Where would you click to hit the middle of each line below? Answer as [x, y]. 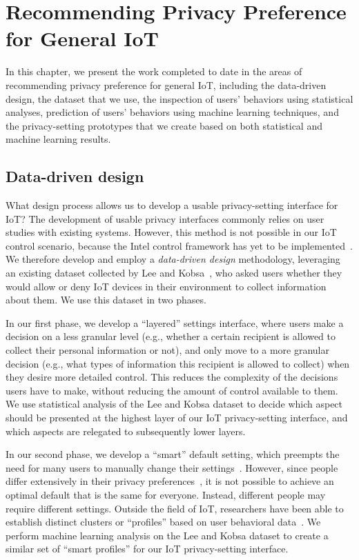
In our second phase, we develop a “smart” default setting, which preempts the [173, 454]
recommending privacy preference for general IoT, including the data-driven [166, 84]
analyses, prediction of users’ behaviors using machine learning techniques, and [172, 112]
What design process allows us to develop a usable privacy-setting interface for [172, 205]
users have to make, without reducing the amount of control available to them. [172, 390]
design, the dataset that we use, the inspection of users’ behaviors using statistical [179, 98]
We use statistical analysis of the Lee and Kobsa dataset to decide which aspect [174, 404]
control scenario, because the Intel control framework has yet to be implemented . [179, 245]
